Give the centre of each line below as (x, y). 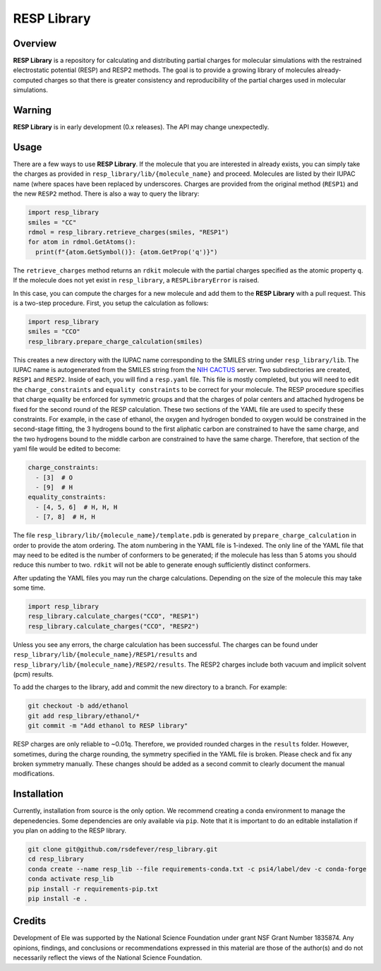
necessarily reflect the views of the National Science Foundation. (108, 958)
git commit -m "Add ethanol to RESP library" (108, 726)
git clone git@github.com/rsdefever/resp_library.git (123, 849)
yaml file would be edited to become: (67, 449)
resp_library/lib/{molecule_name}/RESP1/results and (105, 655)
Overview (35, 43)
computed (28, 80)
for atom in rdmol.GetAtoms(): (82, 242)
